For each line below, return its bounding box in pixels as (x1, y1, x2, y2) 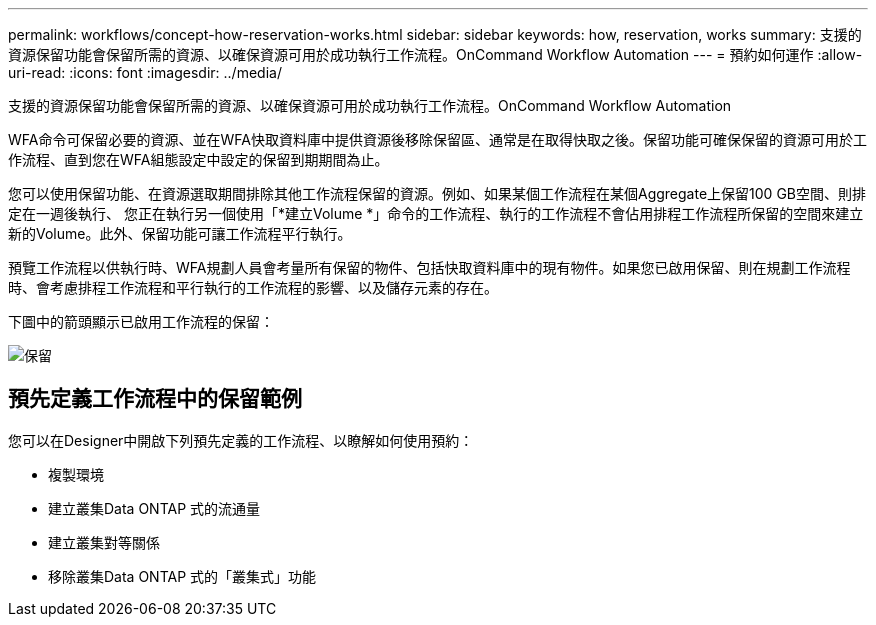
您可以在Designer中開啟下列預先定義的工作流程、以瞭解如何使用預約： (8, 431, 474, 449)
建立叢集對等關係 (48, 533, 160, 551)
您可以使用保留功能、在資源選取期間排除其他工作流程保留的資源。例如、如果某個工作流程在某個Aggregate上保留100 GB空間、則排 (8, 185, 866, 202)
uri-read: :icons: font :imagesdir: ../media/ (8, 64, 282, 81)
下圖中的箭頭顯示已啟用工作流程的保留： (8, 313, 274, 330)
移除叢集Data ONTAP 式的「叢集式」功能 (48, 567, 317, 585)
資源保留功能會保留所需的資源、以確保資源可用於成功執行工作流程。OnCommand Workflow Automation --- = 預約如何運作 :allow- (8, 46, 863, 63)
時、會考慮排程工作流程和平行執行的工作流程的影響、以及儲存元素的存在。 (8, 279, 498, 296)
